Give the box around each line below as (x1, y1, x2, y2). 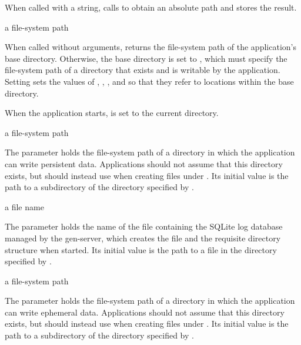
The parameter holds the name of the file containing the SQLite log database (5, 220, 283, 233)
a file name (5, 200, 44, 213)
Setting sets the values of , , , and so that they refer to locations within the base (5, 75, 294, 87)
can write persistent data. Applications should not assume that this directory (5, 157, 283, 170)
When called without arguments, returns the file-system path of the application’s (5, 41, 296, 53)
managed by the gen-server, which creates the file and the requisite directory (5, 231, 281, 244)
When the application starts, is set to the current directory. (5, 107, 219, 119)
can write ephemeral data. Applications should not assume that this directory (5, 306, 285, 318)
